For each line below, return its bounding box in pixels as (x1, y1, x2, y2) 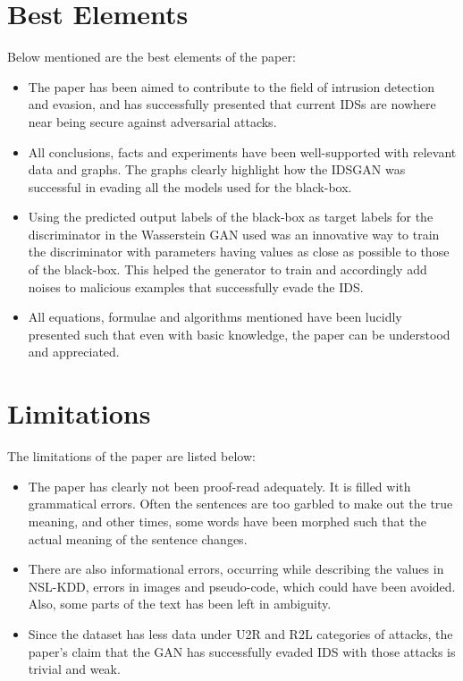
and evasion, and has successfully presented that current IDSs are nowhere (28, 95, 436, 113)
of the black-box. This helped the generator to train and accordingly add (28, 260, 427, 279)
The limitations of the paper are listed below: (7, 447, 256, 466)
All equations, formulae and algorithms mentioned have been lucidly (28, 307, 402, 326)
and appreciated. (28, 342, 120, 361)
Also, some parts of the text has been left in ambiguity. (28, 594, 332, 613)
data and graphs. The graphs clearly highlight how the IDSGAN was (28, 160, 406, 179)
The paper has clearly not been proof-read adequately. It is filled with (28, 476, 411, 495)
